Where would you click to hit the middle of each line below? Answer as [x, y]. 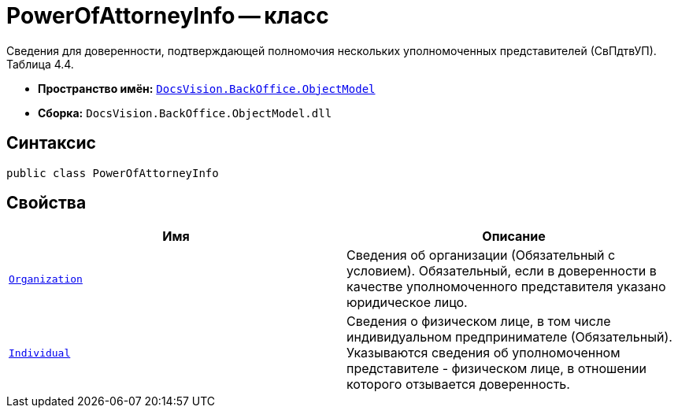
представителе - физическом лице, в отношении [496, 369]
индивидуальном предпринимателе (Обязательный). [509, 337]
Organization [46, 279]
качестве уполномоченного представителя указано [506, 287]
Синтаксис [51, 143]
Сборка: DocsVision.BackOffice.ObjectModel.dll [185, 113]
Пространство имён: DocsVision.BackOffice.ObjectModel [207, 88]
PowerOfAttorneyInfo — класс [168, 16]
